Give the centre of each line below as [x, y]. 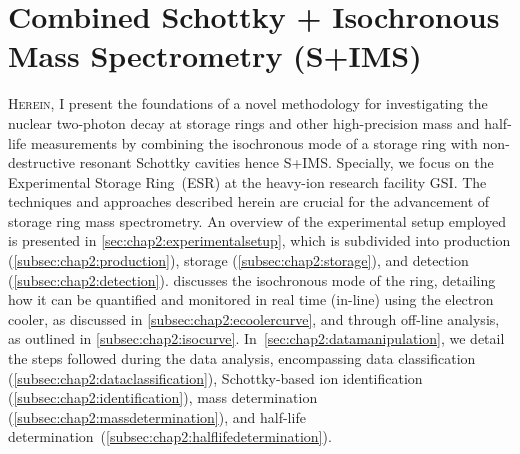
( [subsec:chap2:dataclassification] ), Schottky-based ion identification [215, 377]
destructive [42, 162]
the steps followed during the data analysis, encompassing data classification [242, 358]
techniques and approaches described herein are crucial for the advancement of [249, 201]
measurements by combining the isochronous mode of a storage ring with [254, 142]
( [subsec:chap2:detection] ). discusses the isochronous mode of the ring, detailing [252, 279]
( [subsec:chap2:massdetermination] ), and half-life [157, 416]
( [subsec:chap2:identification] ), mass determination [163, 397]
